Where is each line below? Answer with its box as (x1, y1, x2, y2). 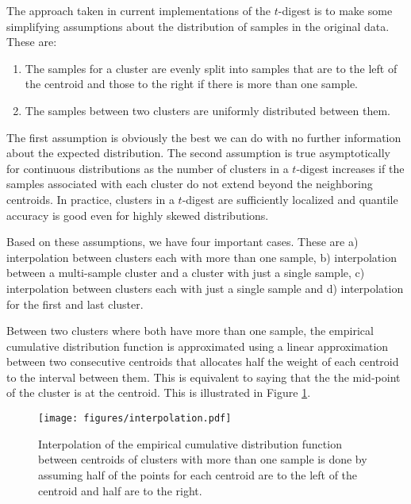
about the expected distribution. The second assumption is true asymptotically (6, 144, 390, 161)
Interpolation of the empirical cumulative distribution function (38, 435, 342, 452)
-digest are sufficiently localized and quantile (182, 190, 398, 207)
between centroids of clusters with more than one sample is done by (38, 451, 367, 467)
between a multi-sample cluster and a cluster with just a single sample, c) (6, 264, 365, 281)
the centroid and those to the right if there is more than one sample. (25, 75, 358, 92)
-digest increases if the (296, 160, 405, 176)
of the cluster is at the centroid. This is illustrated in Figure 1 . (6, 384, 311, 401)
